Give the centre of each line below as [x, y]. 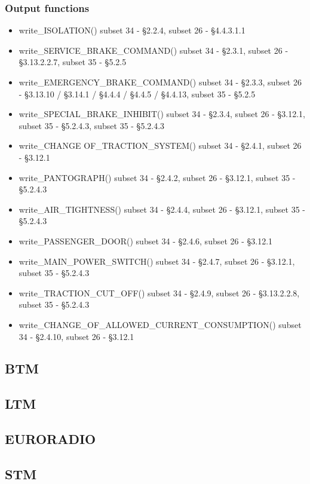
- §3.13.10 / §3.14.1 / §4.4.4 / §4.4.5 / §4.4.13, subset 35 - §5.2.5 [137, 94]
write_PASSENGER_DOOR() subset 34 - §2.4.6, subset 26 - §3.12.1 [146, 241]
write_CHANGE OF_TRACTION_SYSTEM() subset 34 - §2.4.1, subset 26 [160, 145]
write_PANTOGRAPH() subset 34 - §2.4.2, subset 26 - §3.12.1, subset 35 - [157, 177]
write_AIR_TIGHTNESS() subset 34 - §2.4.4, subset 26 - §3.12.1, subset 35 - [162, 209]
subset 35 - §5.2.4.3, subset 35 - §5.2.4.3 [92, 125]
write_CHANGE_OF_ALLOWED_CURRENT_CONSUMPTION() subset [160, 324]
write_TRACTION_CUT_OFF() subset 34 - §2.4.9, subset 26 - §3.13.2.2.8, [159, 292]
